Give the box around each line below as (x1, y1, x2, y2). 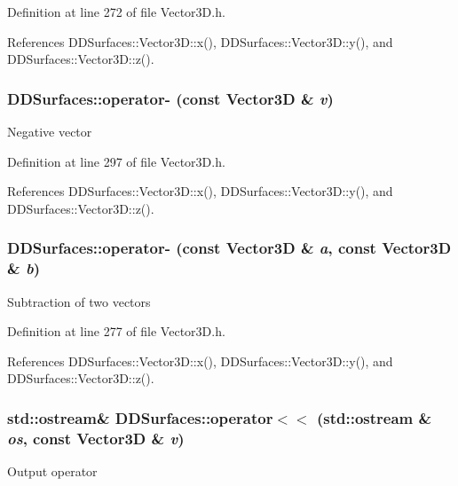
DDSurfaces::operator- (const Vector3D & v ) (7, 87, 334, 109)
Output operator (7, 462, 98, 481)
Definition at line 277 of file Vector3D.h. (7, 322, 225, 341)
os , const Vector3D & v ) (7, 427, 185, 449)
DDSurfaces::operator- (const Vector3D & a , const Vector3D (7, 237, 452, 259)
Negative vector (7, 122, 92, 140)
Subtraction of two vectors (7, 292, 151, 310)
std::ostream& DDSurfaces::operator (7, 406, 273, 428)
